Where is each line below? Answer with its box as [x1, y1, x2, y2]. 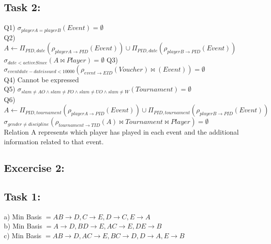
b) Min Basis [4, 221, 42, 231]
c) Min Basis [4, 230, 42, 240]
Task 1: [4, 188, 41, 203]
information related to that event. [4, 137, 104, 147]
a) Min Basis [4, 211, 42, 221]
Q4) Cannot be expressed [4, 74, 79, 84]
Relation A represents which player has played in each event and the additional [4, 127, 239, 137]
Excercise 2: [4, 160, 65, 175]
